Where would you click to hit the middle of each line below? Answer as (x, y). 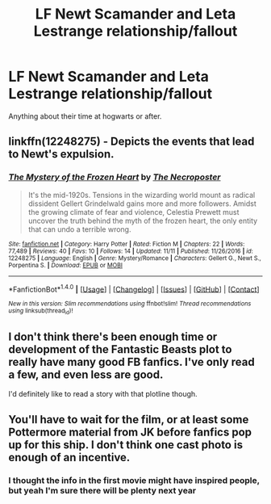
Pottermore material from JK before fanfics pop (130, 432)
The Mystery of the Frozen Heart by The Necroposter (115, 177)
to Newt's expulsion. (61, 154)
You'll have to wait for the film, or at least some (129, 420)
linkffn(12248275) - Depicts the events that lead (131, 142)
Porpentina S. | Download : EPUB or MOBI (66, 265)
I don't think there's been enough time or (113, 337)
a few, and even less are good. (86, 375)
